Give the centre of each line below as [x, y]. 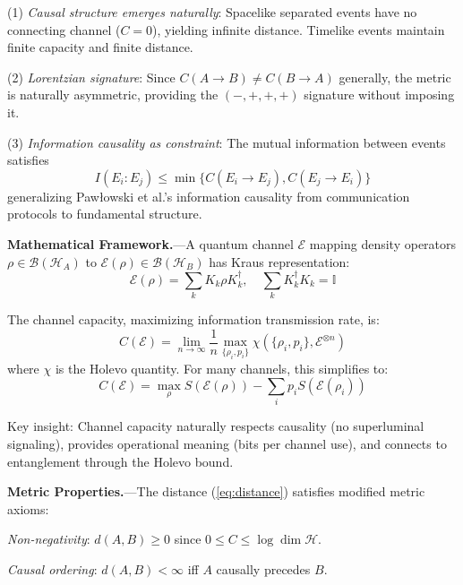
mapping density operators [383, 243]
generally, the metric [395, 77]
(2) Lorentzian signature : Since [91, 77]
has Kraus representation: [279, 261]
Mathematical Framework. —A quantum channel [150, 243]
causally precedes [263, 568]
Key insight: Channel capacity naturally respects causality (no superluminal [216, 426]
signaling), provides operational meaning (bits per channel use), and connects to [227, 444]
